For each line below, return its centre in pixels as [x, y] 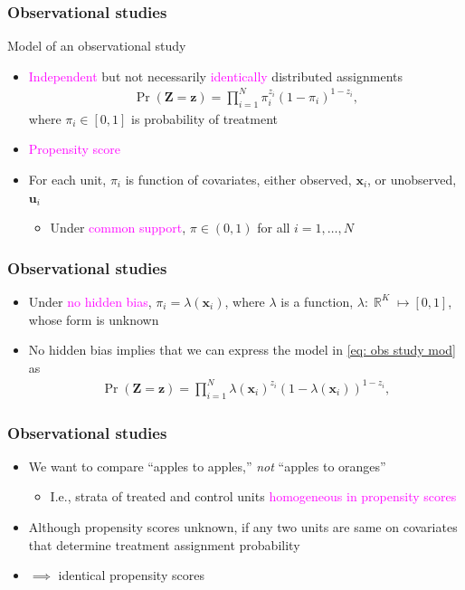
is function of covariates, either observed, [238, 179]
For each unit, [67, 179]
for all [274, 228]
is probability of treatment [205, 118]
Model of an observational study [97, 46]
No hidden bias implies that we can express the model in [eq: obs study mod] [242, 350]
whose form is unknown [94, 319]
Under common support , [118, 228]
